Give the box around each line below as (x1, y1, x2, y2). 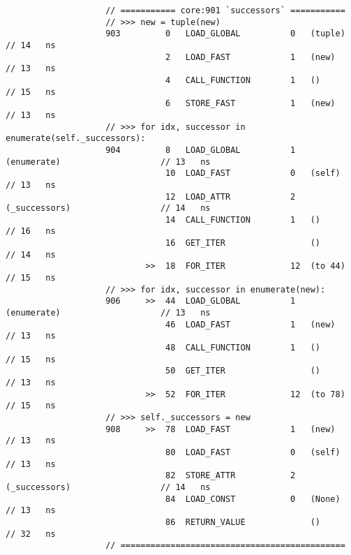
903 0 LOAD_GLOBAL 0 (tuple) (105, 29, 345, 39)
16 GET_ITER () (165, 238, 321, 249)
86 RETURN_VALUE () (165, 517, 321, 527)
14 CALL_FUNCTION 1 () (165, 214, 321, 225)
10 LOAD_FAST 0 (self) (165, 168, 341, 179)
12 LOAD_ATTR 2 (165, 191, 296, 202)
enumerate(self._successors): (6, 133, 146, 144)
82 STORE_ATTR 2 (165, 471, 296, 481)
